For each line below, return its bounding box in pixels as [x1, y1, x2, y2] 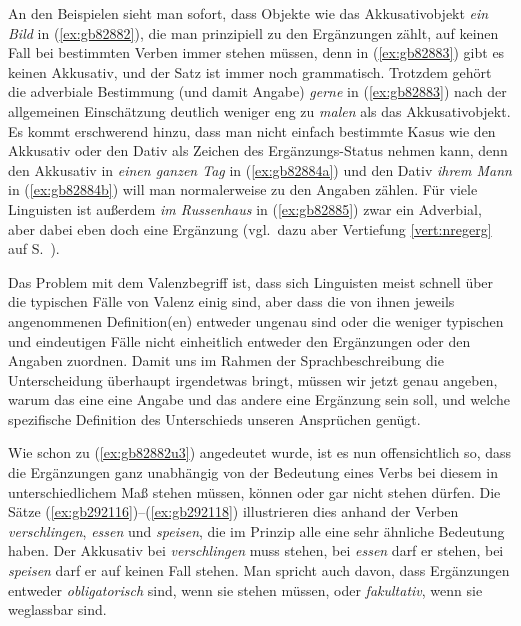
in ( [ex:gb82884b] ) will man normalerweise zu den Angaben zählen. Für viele [8, 179, 478, 200]
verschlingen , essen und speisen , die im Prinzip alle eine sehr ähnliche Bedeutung [8, 520, 505, 541]
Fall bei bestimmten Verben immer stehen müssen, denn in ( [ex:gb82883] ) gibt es [8, 42, 505, 63]
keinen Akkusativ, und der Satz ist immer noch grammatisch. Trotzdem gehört [8, 61, 492, 82]
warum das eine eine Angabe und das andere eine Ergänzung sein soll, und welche [8, 389, 510, 410]
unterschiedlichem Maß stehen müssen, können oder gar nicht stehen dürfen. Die [8, 481, 501, 502]
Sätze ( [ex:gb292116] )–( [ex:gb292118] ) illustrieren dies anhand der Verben [8, 501, 459, 522]
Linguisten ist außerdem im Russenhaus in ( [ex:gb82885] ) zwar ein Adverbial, [8, 198, 482, 219]
